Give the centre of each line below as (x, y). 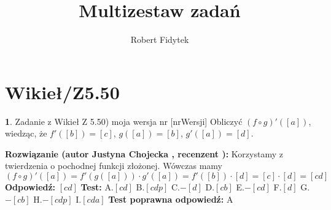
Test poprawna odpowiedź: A (171, 199)
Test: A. (97, 187)
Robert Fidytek (160, 39)
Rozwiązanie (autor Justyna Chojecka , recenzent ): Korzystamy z (144, 153)
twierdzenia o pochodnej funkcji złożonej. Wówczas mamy (114, 166)
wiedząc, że (26, 133)
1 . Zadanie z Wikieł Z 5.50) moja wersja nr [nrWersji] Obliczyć (124, 121)
